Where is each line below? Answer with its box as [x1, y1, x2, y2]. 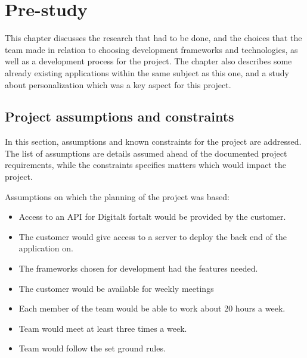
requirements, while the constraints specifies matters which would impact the [5, 158, 286, 171]
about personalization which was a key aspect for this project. [5, 78, 231, 91]
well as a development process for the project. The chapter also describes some [5, 55, 292, 67]
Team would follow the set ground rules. [18, 342, 166, 354]
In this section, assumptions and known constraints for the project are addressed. [5, 135, 302, 148]
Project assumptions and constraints [5, 107, 234, 126]
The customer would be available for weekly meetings [18, 282, 214, 294]
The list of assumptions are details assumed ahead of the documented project [5, 147, 287, 159]
